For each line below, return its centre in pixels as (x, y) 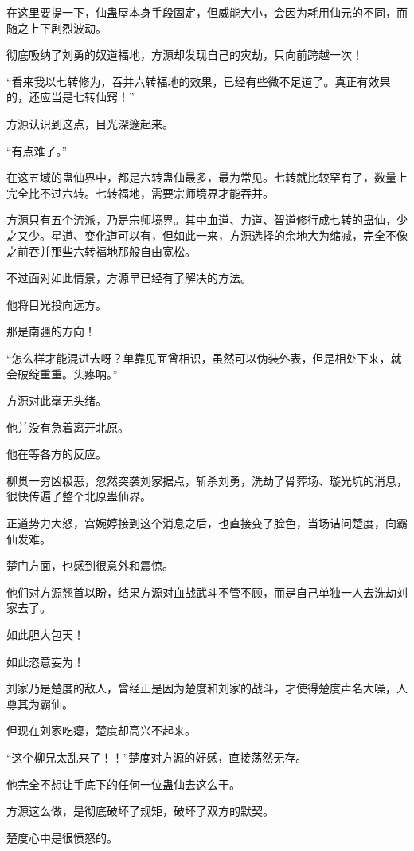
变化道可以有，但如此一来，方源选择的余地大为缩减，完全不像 (246, 235)
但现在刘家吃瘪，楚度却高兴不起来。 (101, 730)
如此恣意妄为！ (45, 661)
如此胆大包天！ (45, 635)
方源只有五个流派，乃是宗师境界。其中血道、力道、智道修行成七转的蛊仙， (201, 220)
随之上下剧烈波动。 (57, 27)
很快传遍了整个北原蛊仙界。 (79, 496)
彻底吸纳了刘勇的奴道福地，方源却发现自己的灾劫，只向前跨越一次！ (185, 55)
